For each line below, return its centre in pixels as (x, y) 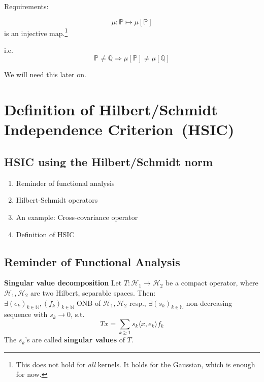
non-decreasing (209, 303)
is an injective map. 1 (36, 32)
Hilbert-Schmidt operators (57, 200)
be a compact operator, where (212, 283)
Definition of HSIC (45, 234)
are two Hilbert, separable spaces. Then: (93, 292)
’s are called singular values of (75, 340)
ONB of (89, 303)
